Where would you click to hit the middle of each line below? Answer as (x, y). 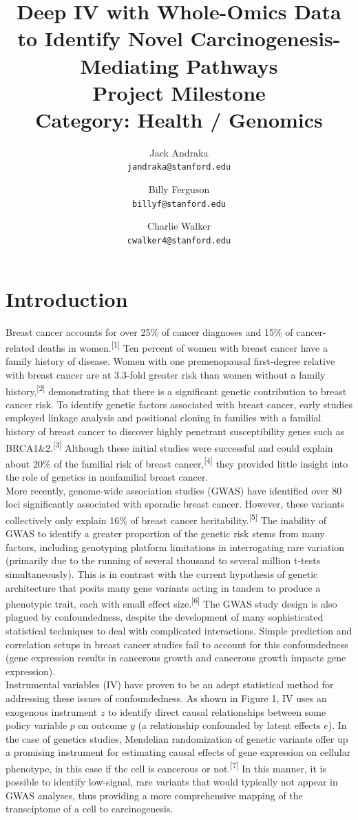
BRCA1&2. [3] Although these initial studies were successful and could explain (169, 446)
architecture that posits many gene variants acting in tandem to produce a (163, 587)
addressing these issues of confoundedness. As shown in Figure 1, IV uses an (166, 698)
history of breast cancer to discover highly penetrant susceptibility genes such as (175, 431)
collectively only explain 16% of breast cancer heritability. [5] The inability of (166, 519)
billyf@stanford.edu (179, 204)
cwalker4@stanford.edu (179, 240)
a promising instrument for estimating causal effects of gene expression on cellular (178, 752)
